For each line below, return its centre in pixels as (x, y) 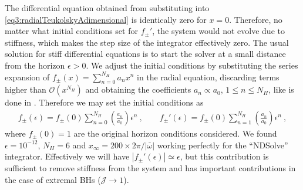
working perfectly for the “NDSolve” (223, 145)
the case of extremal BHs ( (53, 179)
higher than (26, 89)
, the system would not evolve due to (218, 31)
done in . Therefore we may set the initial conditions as (104, 102)
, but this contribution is (224, 156)
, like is (281, 89)
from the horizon (35, 65)
